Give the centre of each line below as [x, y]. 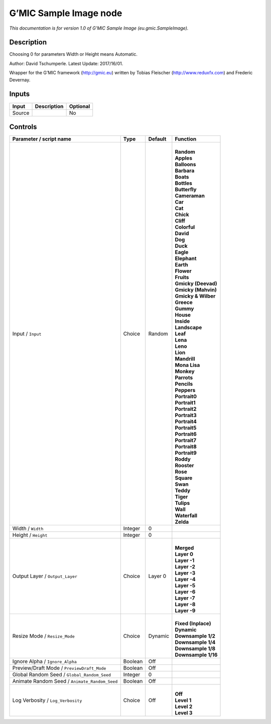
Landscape [188, 328]
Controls [23, 127]
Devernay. [20, 80]
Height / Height [30, 535]
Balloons [185, 165]
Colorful [185, 227]
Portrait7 [186, 441]
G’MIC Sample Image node [66, 13]
